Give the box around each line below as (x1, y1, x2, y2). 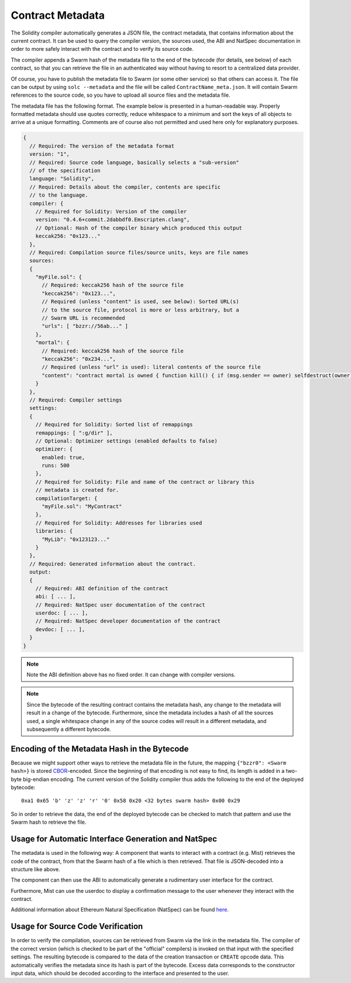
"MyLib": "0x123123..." (42, 536, 110, 543)
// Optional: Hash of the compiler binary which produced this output (35, 224, 243, 231)
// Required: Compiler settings (29, 396, 122, 403)
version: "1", (29, 151, 70, 157)
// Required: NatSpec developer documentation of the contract (35, 618, 221, 625)
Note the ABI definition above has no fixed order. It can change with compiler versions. (26, 671, 236, 679)
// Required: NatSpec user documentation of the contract (35, 601, 205, 608)
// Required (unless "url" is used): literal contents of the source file (42, 364, 261, 371)
